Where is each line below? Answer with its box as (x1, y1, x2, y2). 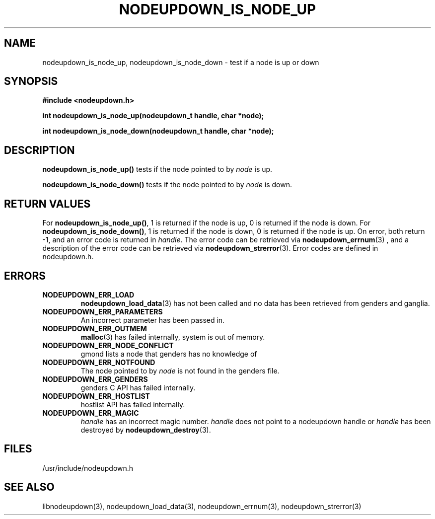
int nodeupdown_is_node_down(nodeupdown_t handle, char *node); (42, 127, 274, 136)
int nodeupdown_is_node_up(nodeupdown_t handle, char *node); (42, 111, 264, 120)
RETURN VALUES (4, 197, 91, 210)
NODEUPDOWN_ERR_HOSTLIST (42, 391, 150, 400)
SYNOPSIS (4, 75, 58, 88)
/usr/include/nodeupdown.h (42, 463, 134, 472)
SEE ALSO (4, 481, 55, 494)
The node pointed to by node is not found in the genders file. (80, 366, 280, 375)
